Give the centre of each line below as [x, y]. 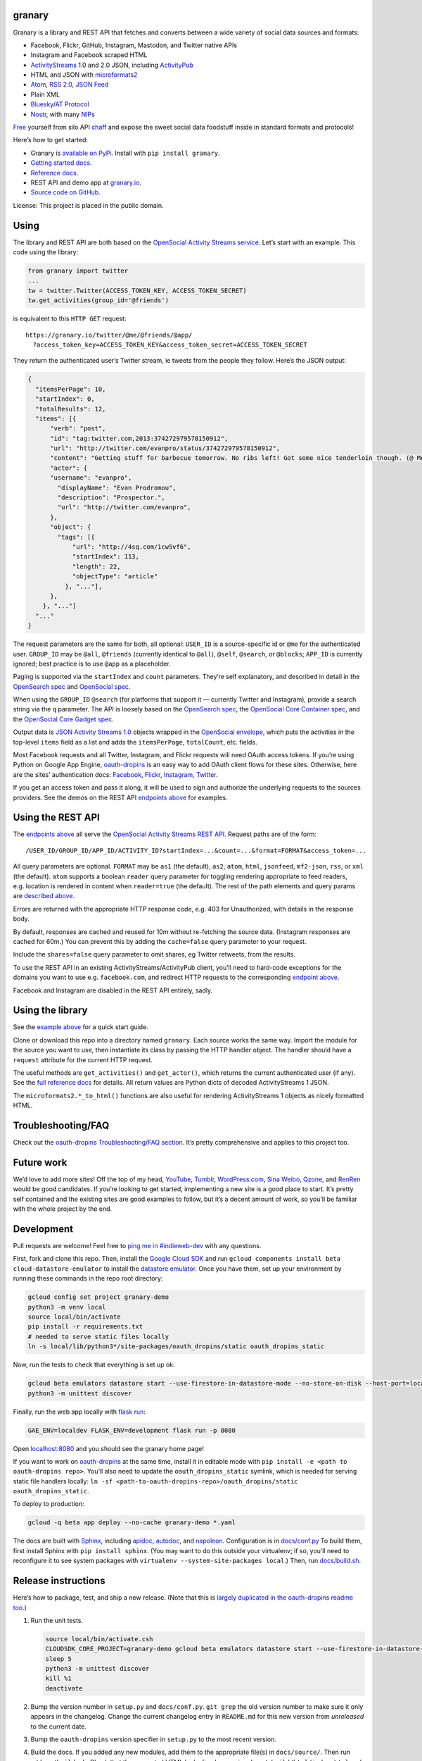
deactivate [64, 1688]
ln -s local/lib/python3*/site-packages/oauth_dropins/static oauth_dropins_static [176, 1346]
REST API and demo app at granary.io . [86, 182]
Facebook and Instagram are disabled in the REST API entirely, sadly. [113, 990]
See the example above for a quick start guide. [81, 1027]
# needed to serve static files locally [98, 1336]
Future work [40, 1162]
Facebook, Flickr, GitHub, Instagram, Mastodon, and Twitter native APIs [134, 45]
